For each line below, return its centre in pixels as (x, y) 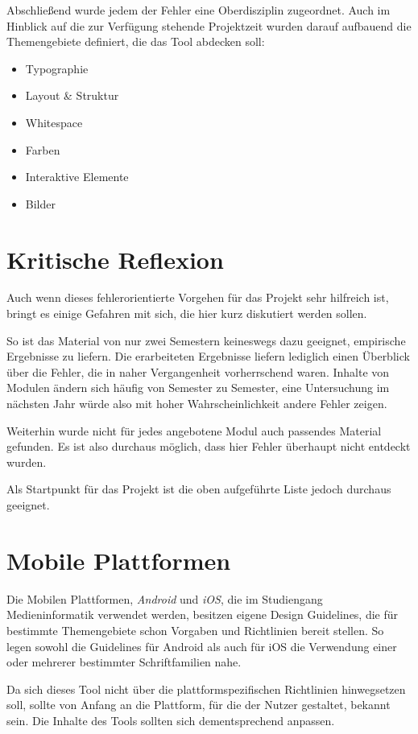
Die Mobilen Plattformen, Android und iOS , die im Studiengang (165, 598)
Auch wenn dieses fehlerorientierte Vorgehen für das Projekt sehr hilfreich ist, (198, 297)
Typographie (57, 68)
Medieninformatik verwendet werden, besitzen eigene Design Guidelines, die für (203, 614)
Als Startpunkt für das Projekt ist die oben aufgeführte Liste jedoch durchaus (199, 489)
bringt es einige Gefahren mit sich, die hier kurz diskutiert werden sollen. (187, 313)
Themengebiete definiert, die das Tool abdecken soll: (136, 41)
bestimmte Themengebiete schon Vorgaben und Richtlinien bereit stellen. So (195, 630)
